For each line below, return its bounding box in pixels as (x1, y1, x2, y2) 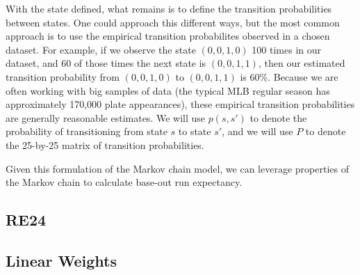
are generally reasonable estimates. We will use (6, 110, 205, 125)
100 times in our (252, 42, 322, 56)
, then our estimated (258, 56, 345, 70)
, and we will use (222, 124, 293, 139)
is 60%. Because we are (240, 69, 338, 84)
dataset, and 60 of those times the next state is (6, 56, 206, 70)
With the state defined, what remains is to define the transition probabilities (6, 1, 332, 15)
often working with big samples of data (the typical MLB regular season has (6, 83, 330, 97)
